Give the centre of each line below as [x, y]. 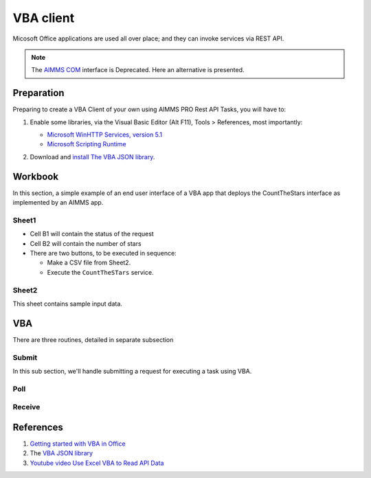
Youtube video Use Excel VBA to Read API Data [97, 463]
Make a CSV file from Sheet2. [89, 263]
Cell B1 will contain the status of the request [92, 234]
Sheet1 [24, 220]
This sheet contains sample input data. [68, 304]
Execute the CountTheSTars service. [100, 272]
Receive [26, 407]
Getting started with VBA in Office [78, 444]
